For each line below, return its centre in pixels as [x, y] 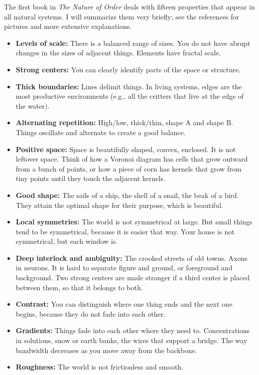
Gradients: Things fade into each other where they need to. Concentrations [133, 330]
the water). [33, 105]
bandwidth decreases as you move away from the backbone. [106, 350]
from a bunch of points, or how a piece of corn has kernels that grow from [129, 168]
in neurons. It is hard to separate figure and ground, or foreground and [124, 268]
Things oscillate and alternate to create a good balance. [101, 132]
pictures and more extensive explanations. [68, 26]
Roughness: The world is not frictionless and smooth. [100, 367]
